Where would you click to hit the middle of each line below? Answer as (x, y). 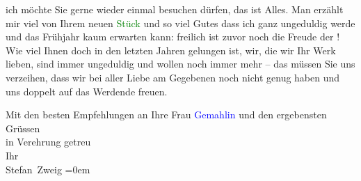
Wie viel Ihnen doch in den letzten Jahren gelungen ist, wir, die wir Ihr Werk (171, 50)
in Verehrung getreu (48, 142)
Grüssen (23, 128)
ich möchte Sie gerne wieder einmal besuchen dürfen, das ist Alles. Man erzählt (175, 9)
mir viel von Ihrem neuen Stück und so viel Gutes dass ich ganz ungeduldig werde (180, 23)
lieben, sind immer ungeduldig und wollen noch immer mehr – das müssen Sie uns (180, 64)
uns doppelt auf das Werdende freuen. (87, 91)
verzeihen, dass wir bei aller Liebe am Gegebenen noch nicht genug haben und (173, 77)
